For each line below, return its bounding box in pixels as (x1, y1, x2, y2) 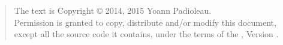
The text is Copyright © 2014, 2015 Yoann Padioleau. (14, 4, 212, 16)
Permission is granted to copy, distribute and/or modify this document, (14, 16, 276, 28)
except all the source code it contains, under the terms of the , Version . (14, 28, 279, 40)
